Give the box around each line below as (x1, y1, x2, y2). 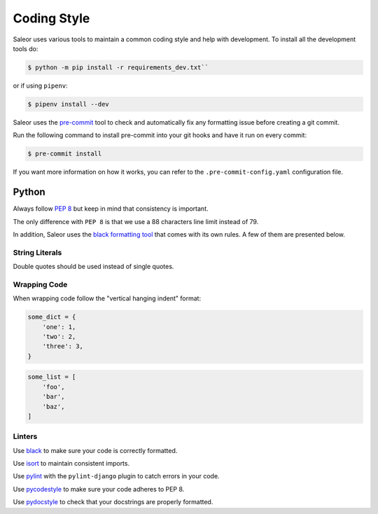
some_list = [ (27, 373, 76, 381)
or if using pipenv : (13, 81, 68, 90)
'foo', (42, 382, 65, 391)
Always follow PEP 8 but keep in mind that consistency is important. (13, 204, 209, 213)
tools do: (13, 44, 38, 53)
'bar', (42, 393, 65, 401)
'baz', (42, 403, 65, 410)
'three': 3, (42, 342, 84, 350)
